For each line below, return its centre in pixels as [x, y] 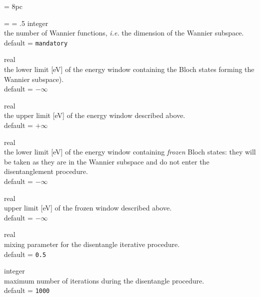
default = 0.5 [25, 254]
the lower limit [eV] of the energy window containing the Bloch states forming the [129, 69]
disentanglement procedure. [46, 171]
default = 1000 [27, 290]
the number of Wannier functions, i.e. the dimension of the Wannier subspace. [124, 33]
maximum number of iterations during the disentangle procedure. [104, 280]
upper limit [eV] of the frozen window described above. [88, 208]
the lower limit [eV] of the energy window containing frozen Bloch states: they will [130, 152]
